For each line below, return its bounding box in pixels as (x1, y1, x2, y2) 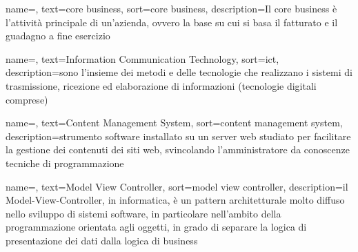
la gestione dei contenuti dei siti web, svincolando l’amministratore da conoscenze (6, 142, 350, 157)
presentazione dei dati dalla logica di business (6, 233, 198, 247)
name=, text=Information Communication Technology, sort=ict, (6, 51, 279, 66)
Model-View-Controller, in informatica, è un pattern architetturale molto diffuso (6, 193, 345, 207)
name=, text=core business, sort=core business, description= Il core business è (6, 1, 337, 15)
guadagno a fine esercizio (6, 28, 110, 43)
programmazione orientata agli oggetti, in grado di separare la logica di (6, 220, 307, 234)
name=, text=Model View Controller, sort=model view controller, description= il (6, 179, 348, 193)
